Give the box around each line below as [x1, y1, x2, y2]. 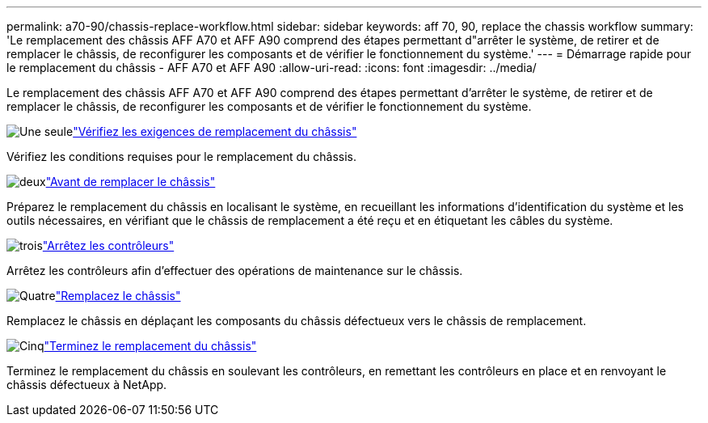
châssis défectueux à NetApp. [6, 378, 167, 391]
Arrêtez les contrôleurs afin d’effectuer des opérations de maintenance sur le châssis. [6, 264, 463, 277]
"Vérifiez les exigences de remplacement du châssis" [73, 125, 357, 138]
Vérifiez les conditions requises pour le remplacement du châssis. [6, 150, 357, 163]
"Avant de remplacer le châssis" [45, 175, 216, 188]
